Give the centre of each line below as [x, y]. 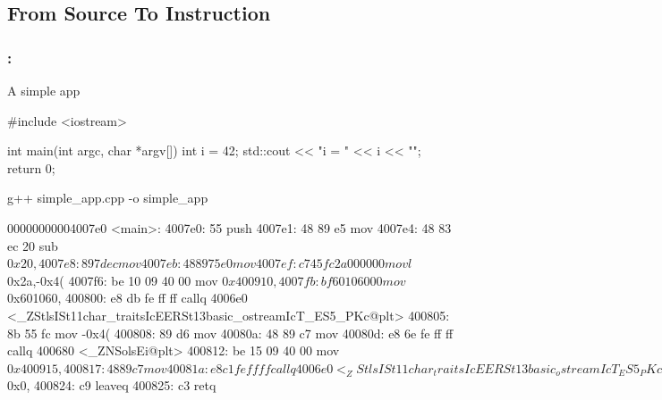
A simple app [44, 90]
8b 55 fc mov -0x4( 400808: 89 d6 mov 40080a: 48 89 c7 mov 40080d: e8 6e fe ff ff [230, 333]
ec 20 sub [33, 245]
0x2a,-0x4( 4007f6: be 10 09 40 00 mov [113, 280]
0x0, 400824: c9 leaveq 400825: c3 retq [112, 385]
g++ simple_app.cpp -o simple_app [108, 198]
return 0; [31, 167]
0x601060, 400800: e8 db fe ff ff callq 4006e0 [127, 298]
